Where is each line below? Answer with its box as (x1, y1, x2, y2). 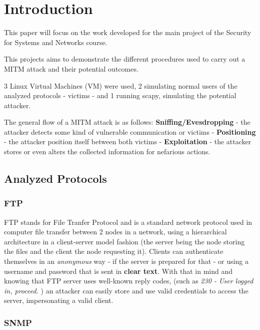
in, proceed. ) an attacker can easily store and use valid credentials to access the (4, 285, 248, 295)
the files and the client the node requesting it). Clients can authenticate (4, 246, 223, 256)
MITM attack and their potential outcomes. (4, 63, 138, 74)
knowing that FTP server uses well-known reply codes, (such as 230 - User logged (4, 275, 253, 286)
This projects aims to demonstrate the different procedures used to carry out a (4, 54, 245, 64)
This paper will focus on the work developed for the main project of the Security (4, 27, 251, 38)
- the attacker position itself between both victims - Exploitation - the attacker (4, 136, 251, 147)
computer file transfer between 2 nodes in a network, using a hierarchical (4, 226, 227, 237)
